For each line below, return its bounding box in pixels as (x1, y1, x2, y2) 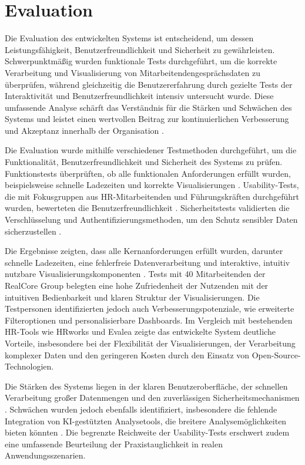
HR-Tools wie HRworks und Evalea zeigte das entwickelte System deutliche (5, 325, 276, 338)
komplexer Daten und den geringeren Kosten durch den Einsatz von (5, 348, 250, 361)
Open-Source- (252, 348, 301, 361)
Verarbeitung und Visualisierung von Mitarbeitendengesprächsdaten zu (5, 66, 260, 78)
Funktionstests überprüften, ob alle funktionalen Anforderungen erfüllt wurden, (5, 167, 291, 179)
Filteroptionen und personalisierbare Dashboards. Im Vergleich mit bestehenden (5, 314, 293, 326)
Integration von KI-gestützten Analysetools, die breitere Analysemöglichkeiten (5, 414, 287, 427)
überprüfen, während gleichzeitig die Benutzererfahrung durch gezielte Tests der (5, 78, 293, 90)
